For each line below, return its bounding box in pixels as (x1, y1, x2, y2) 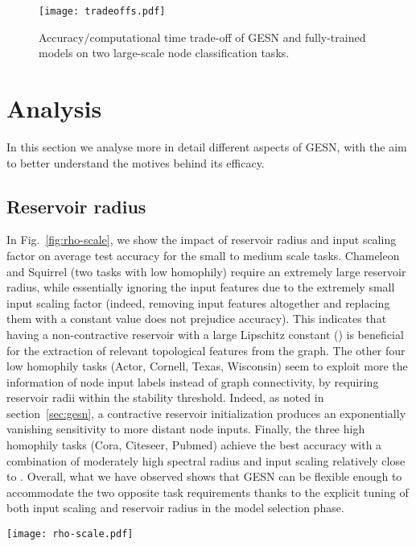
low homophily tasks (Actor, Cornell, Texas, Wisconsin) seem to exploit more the (6, 358, 408, 374)
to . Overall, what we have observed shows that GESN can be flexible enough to (6, 468, 402, 485)
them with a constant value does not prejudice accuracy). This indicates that (6, 310, 387, 327)
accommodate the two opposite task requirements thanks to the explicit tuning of (6, 483, 409, 500)
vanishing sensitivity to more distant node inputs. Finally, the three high (6, 420, 365, 437)
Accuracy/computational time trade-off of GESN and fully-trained (39, 28, 366, 45)
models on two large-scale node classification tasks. (39, 44, 290, 61)
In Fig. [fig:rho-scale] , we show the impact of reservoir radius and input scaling (6, 231, 397, 248)
